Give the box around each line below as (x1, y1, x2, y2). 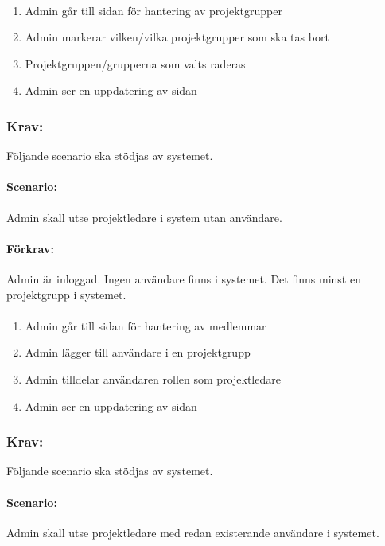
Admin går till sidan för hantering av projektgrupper (25, 2, 282, 18)
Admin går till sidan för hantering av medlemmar (25, 317, 266, 333)
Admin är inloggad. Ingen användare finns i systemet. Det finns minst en (6, 270, 361, 287)
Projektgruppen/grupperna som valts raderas (25, 55, 246, 72)
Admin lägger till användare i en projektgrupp (25, 344, 251, 361)
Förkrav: (6, 240, 54, 256)
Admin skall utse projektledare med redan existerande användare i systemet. (6, 524, 379, 540)
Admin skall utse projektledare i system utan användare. (6, 209, 282, 225)
